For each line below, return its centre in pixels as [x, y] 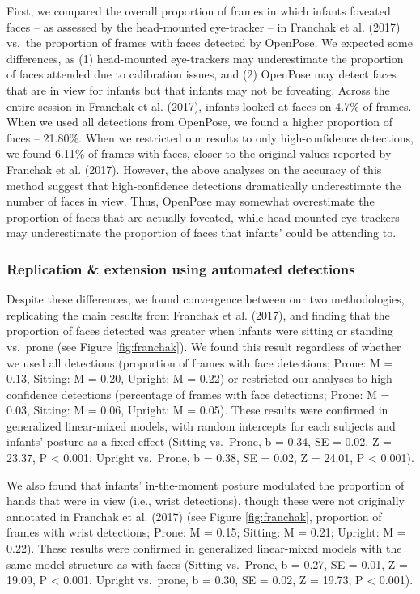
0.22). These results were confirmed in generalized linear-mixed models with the [204, 548]
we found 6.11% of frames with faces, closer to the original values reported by [199, 153]
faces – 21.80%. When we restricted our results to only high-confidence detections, [210, 137]
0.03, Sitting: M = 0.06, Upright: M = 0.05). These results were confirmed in [197, 410]
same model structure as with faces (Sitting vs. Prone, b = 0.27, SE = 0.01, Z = [207, 564]
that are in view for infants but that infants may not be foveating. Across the [198, 89]
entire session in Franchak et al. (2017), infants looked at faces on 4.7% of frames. [209, 106]
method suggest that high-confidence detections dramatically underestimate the [204, 185]
